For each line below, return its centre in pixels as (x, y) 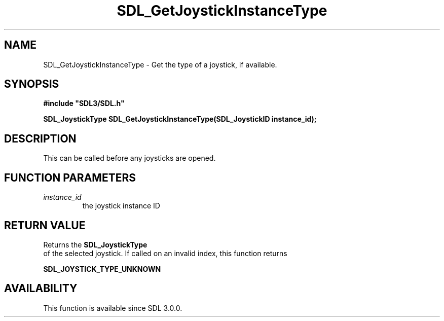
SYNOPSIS (32, 84)
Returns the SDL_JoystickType (95, 244)
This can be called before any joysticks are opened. (129, 158)
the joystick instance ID (121, 206)
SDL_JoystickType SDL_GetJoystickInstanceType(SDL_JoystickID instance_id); (180, 119)
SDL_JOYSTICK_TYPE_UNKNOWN (102, 269)
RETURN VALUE (45, 225)
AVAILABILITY (41, 289)
